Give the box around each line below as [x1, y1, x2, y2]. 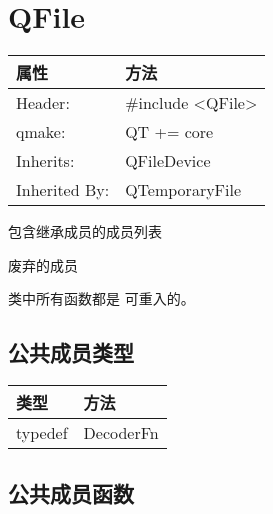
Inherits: [16, 149, 75, 173]
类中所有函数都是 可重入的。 [8, 288, 195, 309]
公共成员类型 [8, 337, 134, 368]
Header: [16, 91, 70, 115]
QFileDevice [125, 149, 211, 173]
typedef [16, 421, 68, 445]
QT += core [125, 120, 214, 144]
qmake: [16, 120, 66, 144]
